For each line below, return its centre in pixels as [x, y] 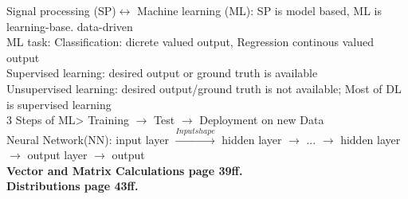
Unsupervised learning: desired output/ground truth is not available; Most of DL [204, 88]
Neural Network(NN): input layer [88, 139]
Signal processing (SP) [61, 10]
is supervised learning [59, 104]
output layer [57, 155]
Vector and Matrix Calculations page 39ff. [125, 170]
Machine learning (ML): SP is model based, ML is [260, 10]
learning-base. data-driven [70, 26]
